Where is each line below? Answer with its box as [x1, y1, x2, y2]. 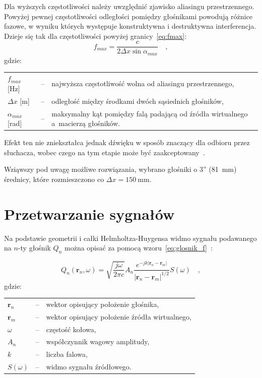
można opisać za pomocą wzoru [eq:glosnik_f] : [64, 242, 213, 253]
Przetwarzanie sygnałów [4, 203, 175, 224]
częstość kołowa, [46, 324, 96, 334]
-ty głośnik [18, 242, 51, 253]
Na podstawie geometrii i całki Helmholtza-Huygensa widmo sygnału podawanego [4, 232, 257, 243]
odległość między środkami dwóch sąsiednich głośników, [51, 95, 224, 106]
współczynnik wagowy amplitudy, [46, 336, 150, 347]
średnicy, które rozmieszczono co [4, 173, 104, 184]
